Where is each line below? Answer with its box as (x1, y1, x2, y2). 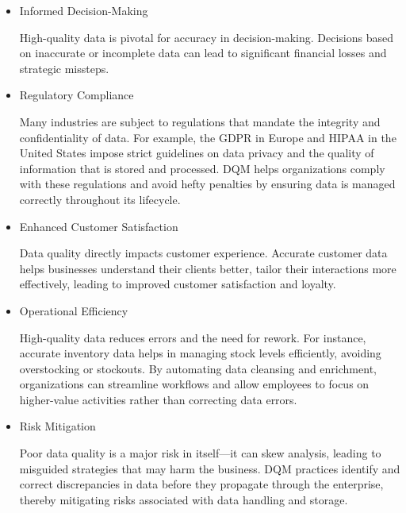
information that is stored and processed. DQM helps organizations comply (19, 160, 385, 176)
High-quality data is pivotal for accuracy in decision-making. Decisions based (19, 29, 394, 45)
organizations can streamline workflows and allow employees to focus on (19, 376, 370, 392)
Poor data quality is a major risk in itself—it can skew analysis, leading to (19, 445, 381, 461)
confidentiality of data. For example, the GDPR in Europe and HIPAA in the (19, 129, 396, 145)
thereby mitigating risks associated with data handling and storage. (19, 491, 348, 507)
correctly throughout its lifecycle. (19, 191, 181, 207)
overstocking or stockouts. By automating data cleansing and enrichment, (19, 360, 377, 376)
